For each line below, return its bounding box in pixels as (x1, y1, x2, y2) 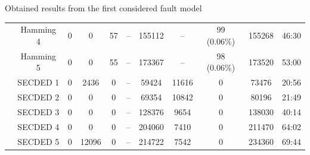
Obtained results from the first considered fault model (5, 2, 202, 14)
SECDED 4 (17, 120, 60, 132)
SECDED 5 (17, 135, 60, 147)
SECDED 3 (17, 105, 60, 118)
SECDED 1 (17, 76, 60, 88)
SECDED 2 (17, 91, 60, 103)
